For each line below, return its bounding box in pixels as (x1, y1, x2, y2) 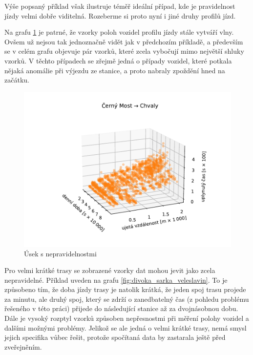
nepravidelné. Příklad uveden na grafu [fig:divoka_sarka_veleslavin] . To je (4, 274, 228, 285)
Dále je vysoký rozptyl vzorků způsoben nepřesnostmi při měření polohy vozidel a (4, 313, 249, 323)
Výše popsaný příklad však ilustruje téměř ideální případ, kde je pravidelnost (4, 1, 235, 11)
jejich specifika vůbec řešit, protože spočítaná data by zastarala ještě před (4, 332, 226, 342)
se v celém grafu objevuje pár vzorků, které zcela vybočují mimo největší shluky (4, 46, 244, 56)
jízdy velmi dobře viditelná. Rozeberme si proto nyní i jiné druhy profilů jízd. (4, 10, 236, 21)
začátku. (4, 75, 29, 85)
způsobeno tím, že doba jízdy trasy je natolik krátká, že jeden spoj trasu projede (4, 284, 246, 294)
